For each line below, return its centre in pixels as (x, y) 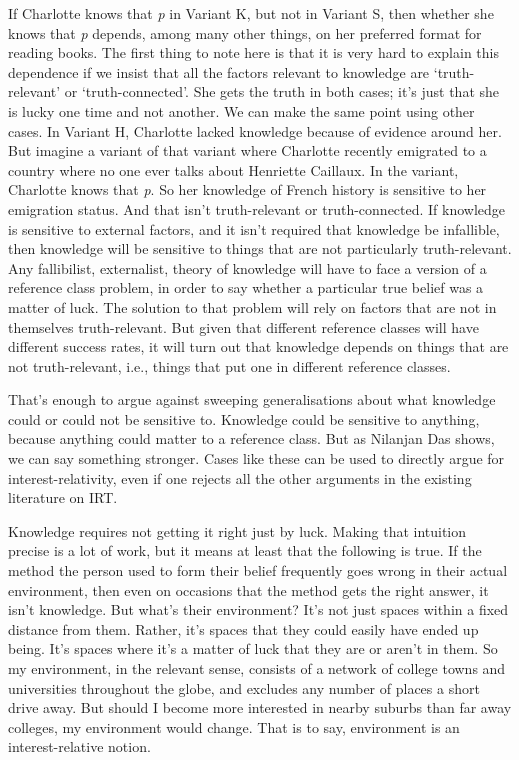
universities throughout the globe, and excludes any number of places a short (244, 687)
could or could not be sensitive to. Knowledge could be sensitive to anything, (244, 418)
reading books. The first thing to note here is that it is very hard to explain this (253, 52)
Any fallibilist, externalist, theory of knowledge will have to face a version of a (247, 267)
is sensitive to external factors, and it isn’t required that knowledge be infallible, (254, 228)
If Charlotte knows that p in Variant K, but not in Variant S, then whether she (251, 13)
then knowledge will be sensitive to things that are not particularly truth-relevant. (260, 248)
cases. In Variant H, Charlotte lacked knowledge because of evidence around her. (255, 130)
